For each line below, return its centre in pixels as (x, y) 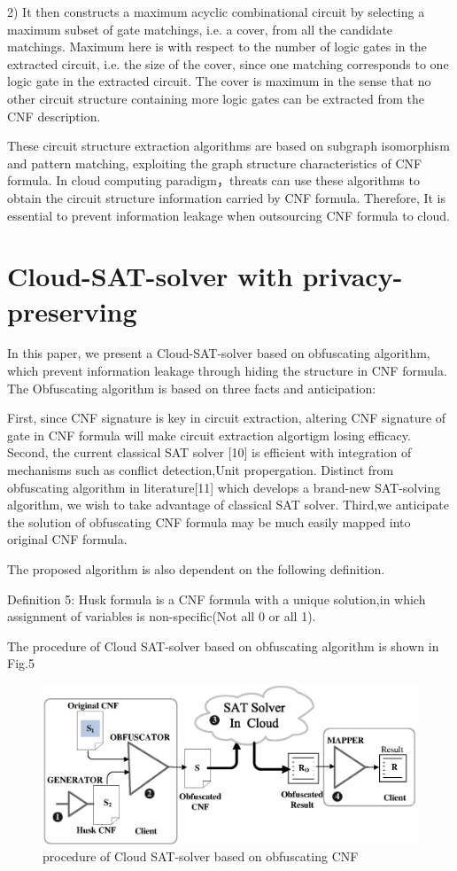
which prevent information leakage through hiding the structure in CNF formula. (227, 371)
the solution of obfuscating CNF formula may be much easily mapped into (209, 521)
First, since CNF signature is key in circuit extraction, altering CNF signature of (227, 418)
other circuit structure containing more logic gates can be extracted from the (216, 98)
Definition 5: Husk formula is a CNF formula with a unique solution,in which (217, 599)
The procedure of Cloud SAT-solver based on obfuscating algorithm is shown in (223, 645)
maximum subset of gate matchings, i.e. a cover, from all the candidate (200, 29)
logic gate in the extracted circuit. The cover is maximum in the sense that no (219, 81)
